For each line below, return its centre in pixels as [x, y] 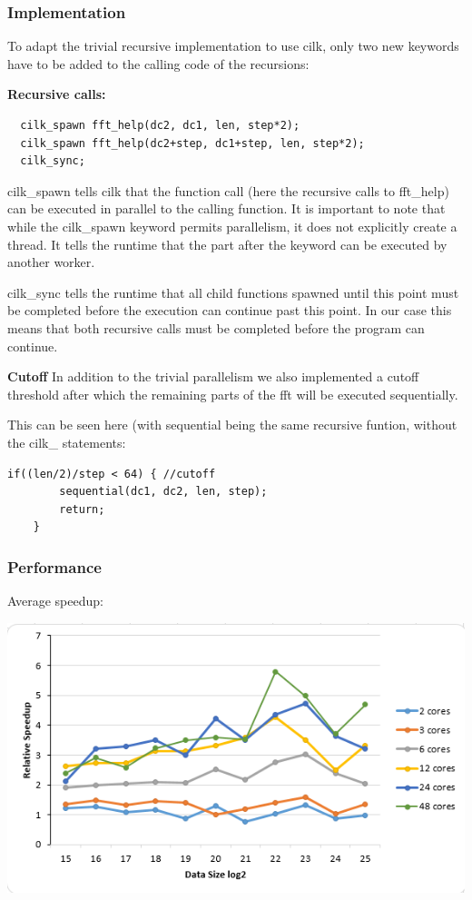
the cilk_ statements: [67, 442]
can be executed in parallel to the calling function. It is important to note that [226, 208]
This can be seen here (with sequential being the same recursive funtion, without [232, 425]
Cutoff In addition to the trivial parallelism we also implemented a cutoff [213, 376]
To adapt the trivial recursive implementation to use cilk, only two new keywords [233, 46]
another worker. [51, 262]
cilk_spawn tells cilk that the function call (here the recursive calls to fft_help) [228, 190]
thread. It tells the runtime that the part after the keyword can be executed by [227, 244]
